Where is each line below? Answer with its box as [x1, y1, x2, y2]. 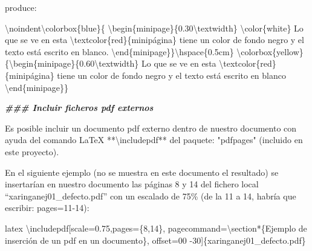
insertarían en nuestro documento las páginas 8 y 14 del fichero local [5, 178, 259, 190]
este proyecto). [5, 145, 59, 158]
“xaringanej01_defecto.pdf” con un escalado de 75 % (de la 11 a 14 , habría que [5, 189, 296, 202]
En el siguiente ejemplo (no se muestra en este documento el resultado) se [5, 166, 279, 178]
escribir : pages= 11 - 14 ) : [5, 201, 89, 214]
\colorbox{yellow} [236, 45, 304, 58]
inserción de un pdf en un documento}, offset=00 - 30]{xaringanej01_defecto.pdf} [5, 233, 306, 246]
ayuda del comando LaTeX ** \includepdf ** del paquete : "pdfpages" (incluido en [5, 133, 303, 146]
